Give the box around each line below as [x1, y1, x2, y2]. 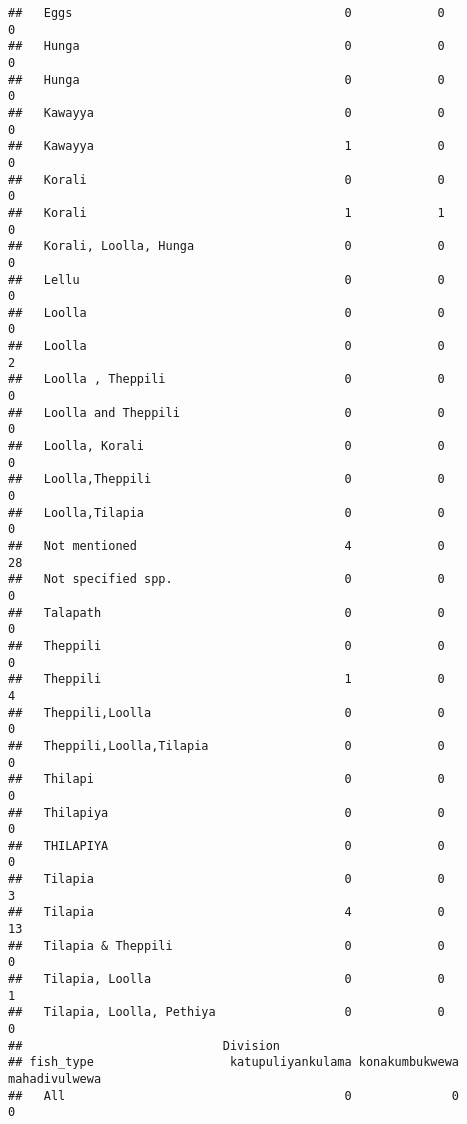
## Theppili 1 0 [8, 672, 445, 687]
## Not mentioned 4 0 [8, 539, 445, 553]
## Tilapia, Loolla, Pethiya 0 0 [8, 1005, 445, 1020]
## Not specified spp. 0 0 [8, 572, 445, 587]
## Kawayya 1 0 [8, 139, 445, 154]
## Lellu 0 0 [8, 272, 445, 287]
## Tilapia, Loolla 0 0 [8, 972, 445, 987]
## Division [8, 1038, 281, 1053]
